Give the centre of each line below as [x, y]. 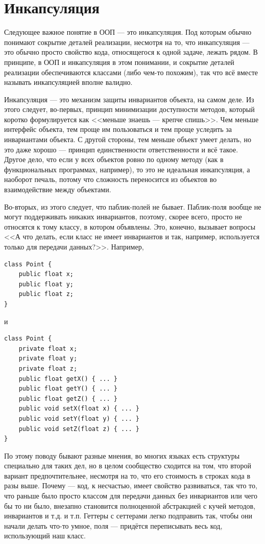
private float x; [48, 348]
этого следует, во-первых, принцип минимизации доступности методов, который [129, 109]
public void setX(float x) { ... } [79, 409]
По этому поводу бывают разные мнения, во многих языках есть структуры [122, 455]
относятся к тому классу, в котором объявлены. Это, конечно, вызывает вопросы [130, 226]
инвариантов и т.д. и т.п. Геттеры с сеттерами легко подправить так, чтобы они [128, 516]
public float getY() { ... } [68, 389]
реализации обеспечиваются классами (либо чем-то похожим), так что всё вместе [131, 72]
